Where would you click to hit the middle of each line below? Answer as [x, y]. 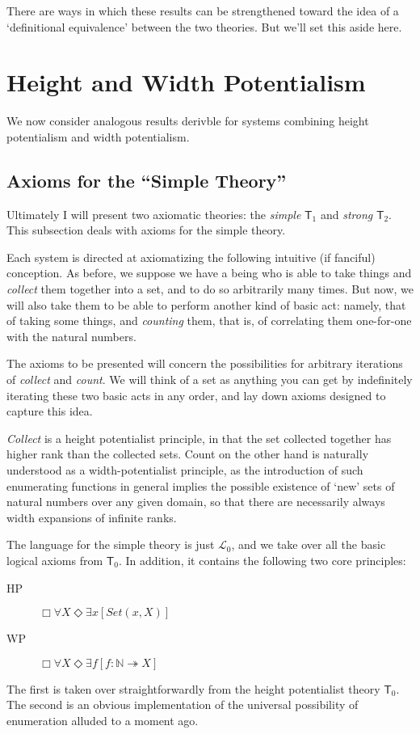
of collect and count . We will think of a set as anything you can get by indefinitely [210, 380]
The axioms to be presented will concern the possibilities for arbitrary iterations [205, 363]
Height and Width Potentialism [186, 82]
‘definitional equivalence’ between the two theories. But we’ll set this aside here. [204, 26]
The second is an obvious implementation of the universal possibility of [183, 704]
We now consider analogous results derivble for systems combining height [188, 121]
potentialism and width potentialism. [98, 136]
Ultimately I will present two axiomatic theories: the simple [154, 214]
